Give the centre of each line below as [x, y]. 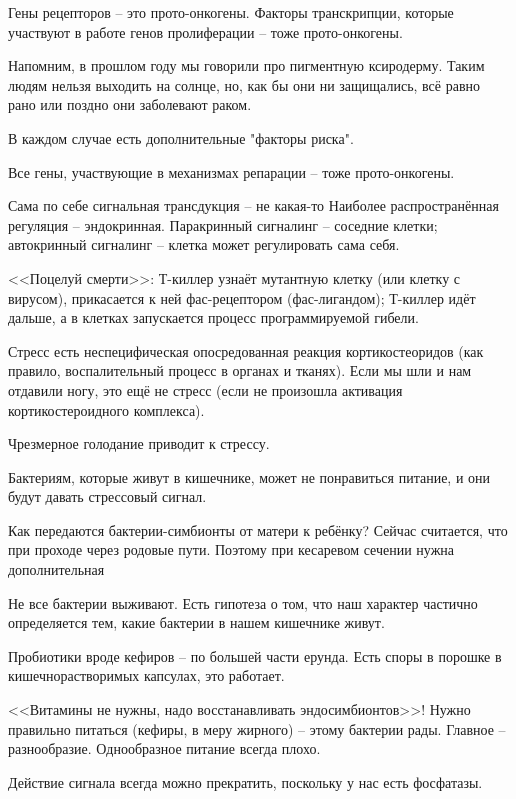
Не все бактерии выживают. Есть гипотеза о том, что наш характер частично [243, 602]
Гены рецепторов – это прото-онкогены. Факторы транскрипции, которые [231, 12]
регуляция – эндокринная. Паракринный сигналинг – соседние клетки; [223, 224]
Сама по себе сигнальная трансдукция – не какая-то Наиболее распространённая [253, 205]
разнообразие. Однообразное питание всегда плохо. [164, 748]
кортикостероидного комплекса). [106, 409]
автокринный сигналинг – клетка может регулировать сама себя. [204, 244]
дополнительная [56, 569]
